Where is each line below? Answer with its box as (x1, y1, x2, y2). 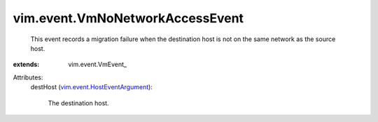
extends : (13, 60, 40, 69)
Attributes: (13, 73, 43, 82)
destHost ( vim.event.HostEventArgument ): (30, 83, 153, 91)
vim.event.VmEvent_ (68, 60, 127, 69)
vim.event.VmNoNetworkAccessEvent (13, 10, 244, 26)
